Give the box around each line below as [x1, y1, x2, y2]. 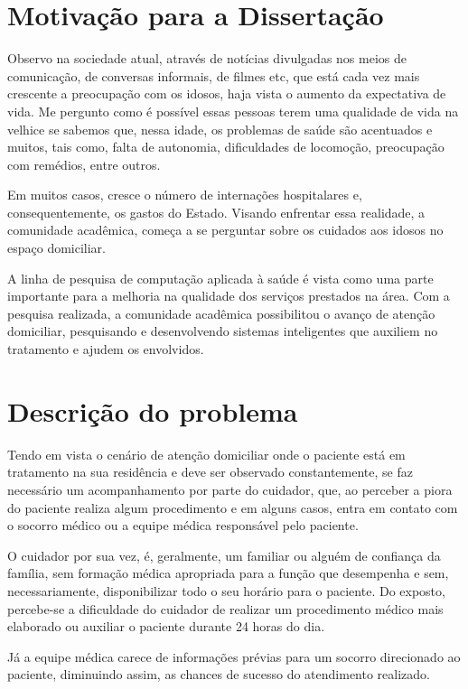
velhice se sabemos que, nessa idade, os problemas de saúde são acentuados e [7, 119, 433, 138]
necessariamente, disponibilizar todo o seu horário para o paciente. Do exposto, [7, 581, 445, 600]
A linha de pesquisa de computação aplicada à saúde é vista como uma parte [7, 268, 434, 287]
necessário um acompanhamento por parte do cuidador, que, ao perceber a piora [7, 480, 453, 498]
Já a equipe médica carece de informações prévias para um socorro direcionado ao [7, 647, 461, 666]
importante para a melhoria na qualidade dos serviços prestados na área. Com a [7, 286, 450, 305]
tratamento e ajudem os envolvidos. [7, 340, 204, 358]
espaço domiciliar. [7, 238, 107, 257]
